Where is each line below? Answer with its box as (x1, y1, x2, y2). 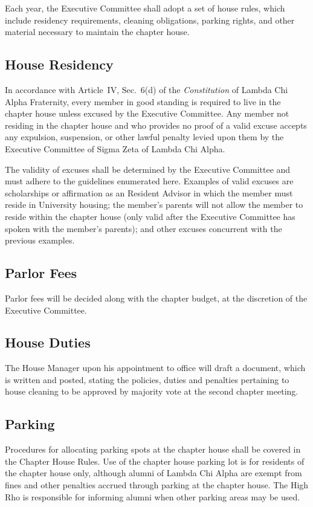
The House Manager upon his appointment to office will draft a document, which (5, 361, 306, 374)
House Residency (5, 55, 114, 74)
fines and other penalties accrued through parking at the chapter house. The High (5, 479, 309, 491)
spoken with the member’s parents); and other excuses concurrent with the (5, 222, 282, 234)
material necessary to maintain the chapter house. (5, 25, 190, 38)
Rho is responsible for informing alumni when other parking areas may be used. (5, 490, 300, 503)
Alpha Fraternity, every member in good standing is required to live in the (5, 95, 281, 108)
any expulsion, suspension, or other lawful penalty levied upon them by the (5, 131, 284, 143)
